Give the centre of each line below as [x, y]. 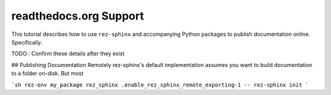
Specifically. [27, 42]
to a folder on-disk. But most [48, 74]
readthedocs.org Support [78, 16]
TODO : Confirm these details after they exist [68, 54]
